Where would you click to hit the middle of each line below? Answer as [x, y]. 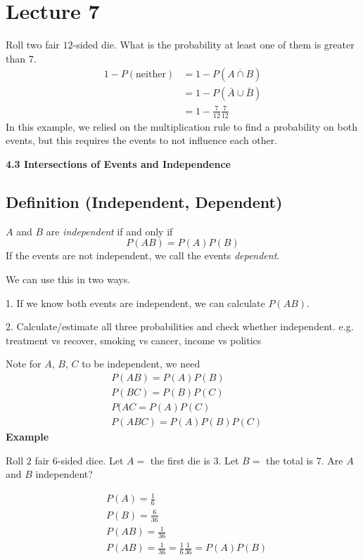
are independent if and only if [109, 231]
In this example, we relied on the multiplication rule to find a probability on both [181, 126]
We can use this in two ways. [68, 279]
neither [151, 75]
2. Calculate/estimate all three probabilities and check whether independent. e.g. [180, 326]
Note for [24, 364]
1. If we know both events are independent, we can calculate [135, 302]
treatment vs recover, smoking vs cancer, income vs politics [134, 340]
